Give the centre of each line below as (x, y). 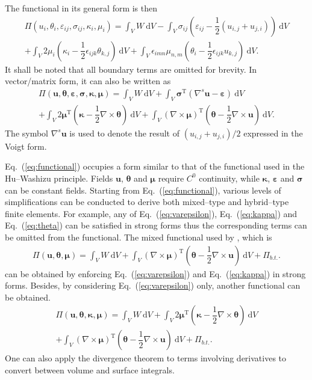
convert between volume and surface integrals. (90, 370)
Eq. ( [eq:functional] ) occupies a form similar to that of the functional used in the (155, 166)
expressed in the (273, 133)
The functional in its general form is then (81, 8)
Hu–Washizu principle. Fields (59, 178)
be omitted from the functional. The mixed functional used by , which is (139, 237)
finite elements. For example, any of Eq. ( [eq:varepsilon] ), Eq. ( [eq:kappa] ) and (151, 213)
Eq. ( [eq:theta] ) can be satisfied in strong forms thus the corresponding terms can (156, 225)
